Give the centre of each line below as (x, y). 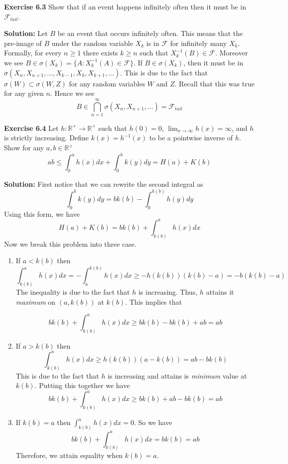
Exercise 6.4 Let (31, 128)
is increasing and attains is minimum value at (177, 375)
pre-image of (23, 43)
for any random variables (107, 83)
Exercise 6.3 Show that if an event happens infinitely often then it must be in (125, 6)
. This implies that (153, 301)
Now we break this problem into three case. (70, 243)
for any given (24, 93)
